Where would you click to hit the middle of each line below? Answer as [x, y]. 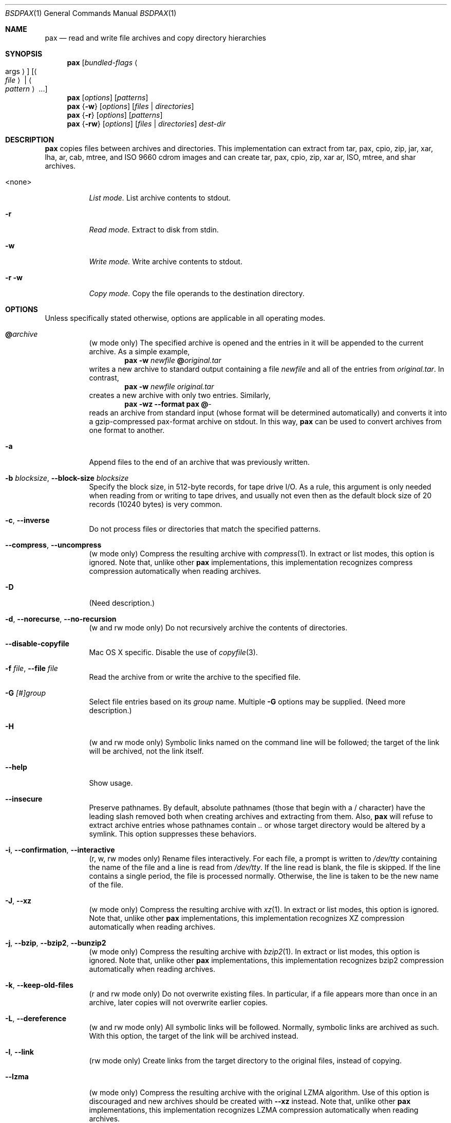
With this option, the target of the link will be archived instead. [194, 1036]
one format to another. [127, 430]
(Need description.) [122, 603]
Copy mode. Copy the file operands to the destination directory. [197, 293]
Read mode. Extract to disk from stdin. [154, 230]
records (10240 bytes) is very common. [156, 504]
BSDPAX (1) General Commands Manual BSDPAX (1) [91, 13]
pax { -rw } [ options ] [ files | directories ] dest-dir [146, 124]
